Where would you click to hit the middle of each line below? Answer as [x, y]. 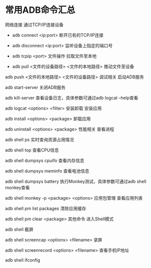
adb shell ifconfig [23, 260]
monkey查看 [18, 187]
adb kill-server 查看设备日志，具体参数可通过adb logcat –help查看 [72, 98]
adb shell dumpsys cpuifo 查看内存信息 [45, 160]
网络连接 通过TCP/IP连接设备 [34, 25]
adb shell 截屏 [19, 229]
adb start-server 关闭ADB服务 [35, 87]
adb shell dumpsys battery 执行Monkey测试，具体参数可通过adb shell [76, 181]
